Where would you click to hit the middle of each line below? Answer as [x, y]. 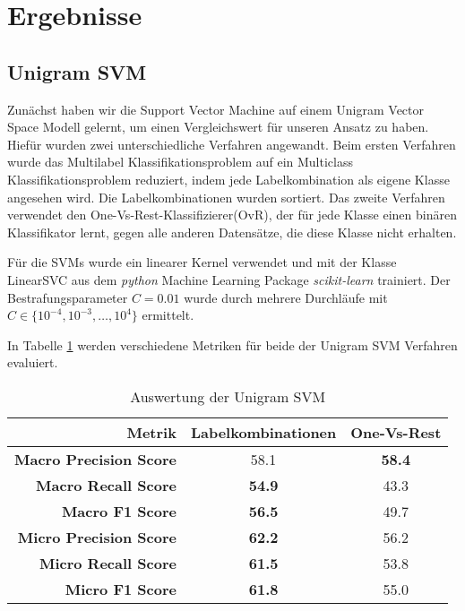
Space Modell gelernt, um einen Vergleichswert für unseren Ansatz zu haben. [218, 127]
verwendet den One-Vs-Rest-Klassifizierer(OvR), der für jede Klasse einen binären [232, 215]
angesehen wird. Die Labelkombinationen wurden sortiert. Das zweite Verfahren [226, 197]
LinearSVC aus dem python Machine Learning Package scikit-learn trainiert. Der [229, 279]
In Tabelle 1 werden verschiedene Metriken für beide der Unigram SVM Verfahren [232, 344]
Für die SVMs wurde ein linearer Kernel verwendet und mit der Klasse [202, 262]
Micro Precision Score [97, 537]
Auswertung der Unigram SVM [228, 396]
